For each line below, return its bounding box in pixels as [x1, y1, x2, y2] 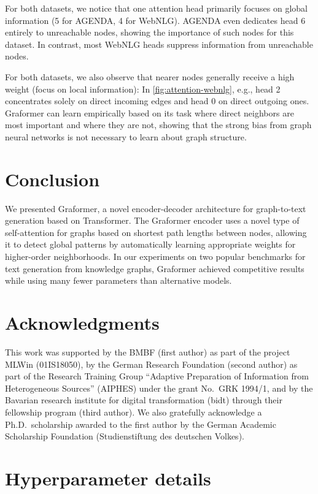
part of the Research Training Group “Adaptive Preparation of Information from [5, 370, 309, 382]
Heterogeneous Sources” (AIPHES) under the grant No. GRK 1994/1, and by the [5, 381, 313, 394]
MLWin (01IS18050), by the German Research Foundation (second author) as [5, 357, 298, 370]
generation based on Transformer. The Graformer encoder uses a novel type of [5, 214, 300, 227]
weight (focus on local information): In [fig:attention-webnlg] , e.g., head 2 [5, 82, 281, 95]
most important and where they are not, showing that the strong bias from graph [5, 118, 312, 131]
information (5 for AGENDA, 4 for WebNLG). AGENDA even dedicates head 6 [5, 13, 306, 26]
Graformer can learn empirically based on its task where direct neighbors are [5, 106, 294, 119]
